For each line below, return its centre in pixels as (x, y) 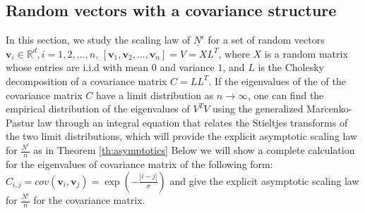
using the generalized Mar (268, 109)
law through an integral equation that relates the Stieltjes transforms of (193, 122)
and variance (187, 67)
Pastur (20, 122)
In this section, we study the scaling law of (98, 40)
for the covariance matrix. (89, 200)
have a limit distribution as (155, 95)
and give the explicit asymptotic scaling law (264, 180)
